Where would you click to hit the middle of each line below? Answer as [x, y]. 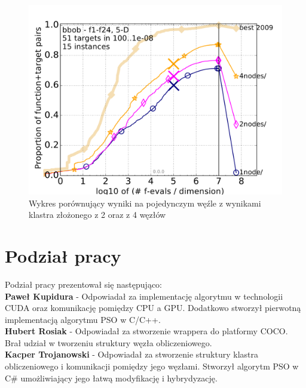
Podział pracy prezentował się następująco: [83, 284]
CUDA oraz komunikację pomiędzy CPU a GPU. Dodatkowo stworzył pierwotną [153, 308]
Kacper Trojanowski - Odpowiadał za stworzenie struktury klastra [131, 354]
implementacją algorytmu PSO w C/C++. [83, 319]
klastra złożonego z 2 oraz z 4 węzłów [97, 215]
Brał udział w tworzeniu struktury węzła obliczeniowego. [108, 342]
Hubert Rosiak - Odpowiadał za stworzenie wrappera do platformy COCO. [146, 331]
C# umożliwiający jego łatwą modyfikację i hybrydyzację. [111, 378]
